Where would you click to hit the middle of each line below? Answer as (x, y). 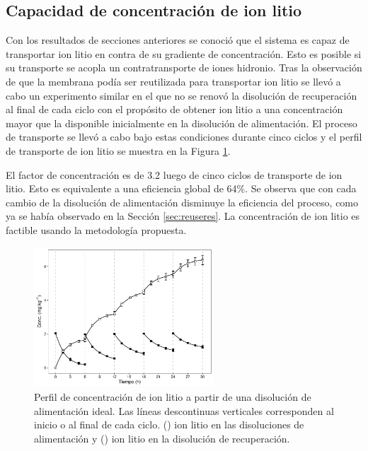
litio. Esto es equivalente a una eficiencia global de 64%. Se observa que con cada (181, 188)
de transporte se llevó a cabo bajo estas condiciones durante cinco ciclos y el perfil (184, 137)
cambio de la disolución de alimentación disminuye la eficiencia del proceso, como (182, 202)
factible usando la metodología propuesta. (96, 229)
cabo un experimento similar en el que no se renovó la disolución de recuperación (182, 95)
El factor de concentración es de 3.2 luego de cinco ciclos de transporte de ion (174, 174)
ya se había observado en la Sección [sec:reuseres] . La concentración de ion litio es (183, 216)
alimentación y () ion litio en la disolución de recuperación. (162, 438)
